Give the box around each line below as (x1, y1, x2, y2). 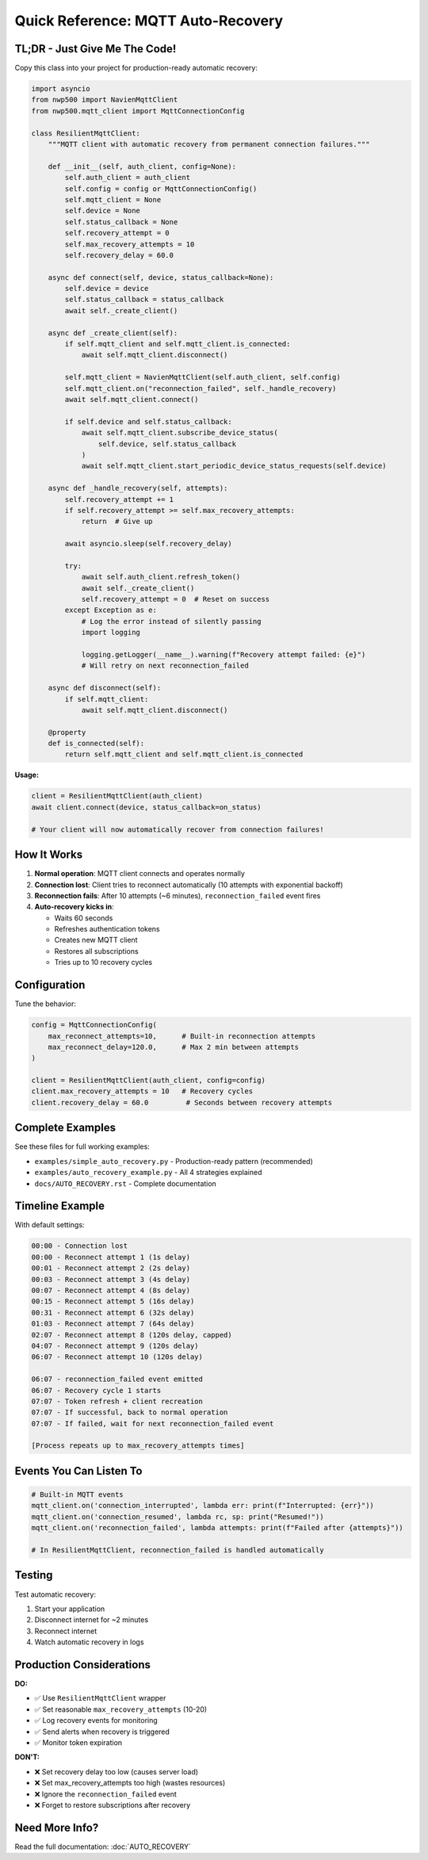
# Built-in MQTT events (31, 1491, 124, 1499)
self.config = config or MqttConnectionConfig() (64, 184, 258, 193)
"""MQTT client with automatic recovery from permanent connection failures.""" (48, 140, 370, 148)
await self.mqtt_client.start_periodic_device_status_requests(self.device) (81, 461, 388, 471)
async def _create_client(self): (48, 328, 178, 337)
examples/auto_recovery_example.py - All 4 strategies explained (34, 1168, 262, 1177)
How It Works (14, 848, 83, 862)
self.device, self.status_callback (97, 439, 237, 448)
